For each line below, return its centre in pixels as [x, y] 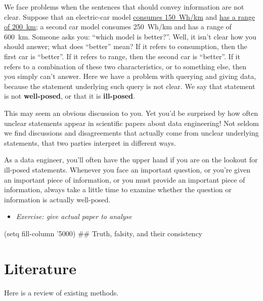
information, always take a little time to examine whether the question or [118, 189]
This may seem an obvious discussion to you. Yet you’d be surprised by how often [131, 113]
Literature [40, 268]
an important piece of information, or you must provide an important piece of [125, 179]
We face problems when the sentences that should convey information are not [124, 7]
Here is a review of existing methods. [61, 292]
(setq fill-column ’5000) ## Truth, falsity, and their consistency [103, 233]
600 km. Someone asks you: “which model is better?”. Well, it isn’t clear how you [130, 36]
